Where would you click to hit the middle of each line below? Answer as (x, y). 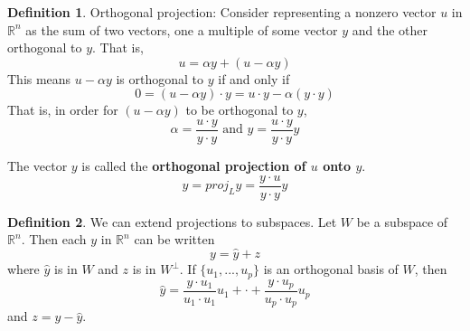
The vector (38, 166)
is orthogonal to (160, 78)
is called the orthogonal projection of (194, 166)
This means (39, 78)
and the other (390, 29)
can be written (174, 239)
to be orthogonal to (240, 110)
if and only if (254, 78)
